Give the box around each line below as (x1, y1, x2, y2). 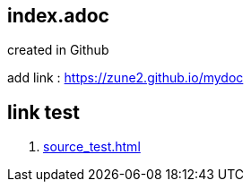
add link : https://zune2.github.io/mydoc (7, 70, 244, 86)
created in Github (7, 42, 109, 58)
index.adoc (7, 4, 109, 27)
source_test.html (43, 139, 141, 155)
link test (7, 100, 81, 124)
